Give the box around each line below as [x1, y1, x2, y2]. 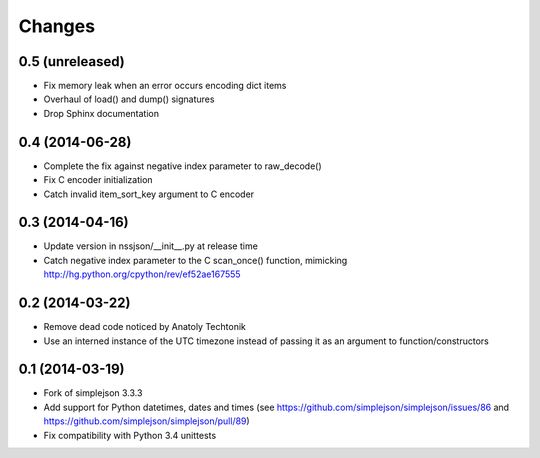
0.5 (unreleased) [18, 53, 125, 70]
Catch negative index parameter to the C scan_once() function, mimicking [43, 254, 348, 266]
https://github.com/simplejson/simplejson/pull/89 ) [43, 415, 250, 427]
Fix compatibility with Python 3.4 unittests [43, 429, 217, 441]
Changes [18, 15, 95, 37]
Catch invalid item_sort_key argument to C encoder [43, 188, 255, 200]
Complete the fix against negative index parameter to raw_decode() [43, 160, 322, 172]
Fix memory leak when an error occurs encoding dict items [43, 80, 287, 92]
